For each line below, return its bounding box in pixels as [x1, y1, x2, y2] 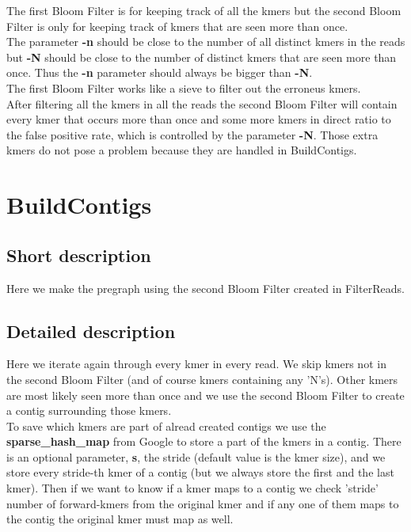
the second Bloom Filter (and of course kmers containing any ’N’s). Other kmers [6, 370, 398, 387]
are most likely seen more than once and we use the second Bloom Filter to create [6, 386, 405, 403]
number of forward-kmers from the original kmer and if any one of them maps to [6, 495, 399, 511]
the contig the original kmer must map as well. [6, 511, 234, 527]
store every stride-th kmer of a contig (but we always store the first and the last [6, 464, 394, 481]
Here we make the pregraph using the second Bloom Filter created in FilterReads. [6, 279, 405, 296]
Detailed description [6, 318, 176, 343]
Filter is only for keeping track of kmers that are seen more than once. [6, 17, 348, 34]
